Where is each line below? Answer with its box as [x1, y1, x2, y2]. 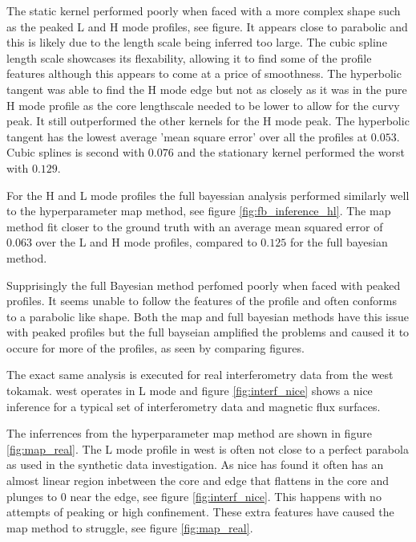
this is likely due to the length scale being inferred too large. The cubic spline [6, 34, 387, 51]
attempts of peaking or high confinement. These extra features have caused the [6, 503, 394, 520]
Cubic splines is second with [6, 144, 145, 161]
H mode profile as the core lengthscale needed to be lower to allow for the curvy [6, 96, 400, 113]
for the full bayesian [289, 234, 388, 251]
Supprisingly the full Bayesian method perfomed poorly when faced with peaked [6, 276, 401, 293]
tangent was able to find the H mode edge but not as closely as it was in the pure [6, 80, 407, 97]
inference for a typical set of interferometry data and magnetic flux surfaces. [6, 397, 381, 414]
